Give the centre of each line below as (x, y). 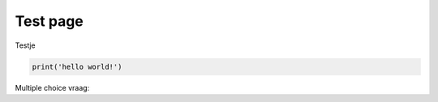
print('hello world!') (77, 66)
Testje (25, 45)
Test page (49, 21)
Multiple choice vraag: (52, 87)
